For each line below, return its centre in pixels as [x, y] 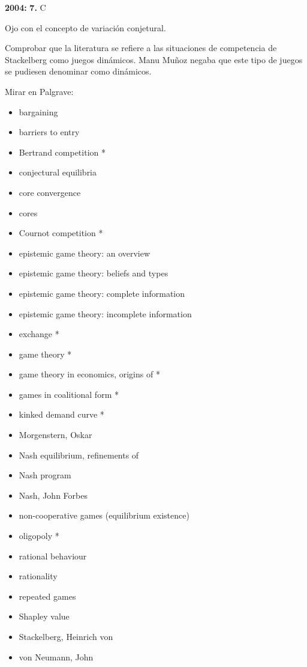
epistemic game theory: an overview [85, 253]
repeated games [47, 596]
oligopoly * [39, 536]
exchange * [39, 334]
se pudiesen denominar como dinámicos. [78, 71]
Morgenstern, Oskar [55, 435]
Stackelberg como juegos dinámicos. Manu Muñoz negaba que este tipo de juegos [154, 59]
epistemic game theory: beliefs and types [94, 273]
